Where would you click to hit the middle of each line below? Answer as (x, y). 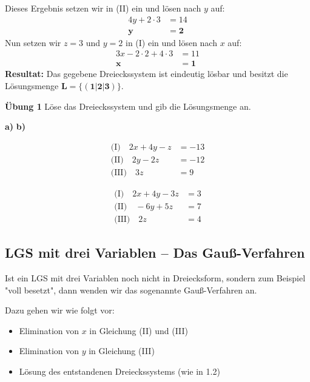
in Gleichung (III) (122, 351)
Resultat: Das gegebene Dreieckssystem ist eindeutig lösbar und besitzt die (147, 74)
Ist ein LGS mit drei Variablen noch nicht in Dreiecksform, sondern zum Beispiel (155, 278)
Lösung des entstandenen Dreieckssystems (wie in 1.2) (120, 371)
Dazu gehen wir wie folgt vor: (60, 310)
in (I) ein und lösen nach (171, 42)
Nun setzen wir (33, 42)
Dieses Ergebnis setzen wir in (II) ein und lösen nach (103, 8)
